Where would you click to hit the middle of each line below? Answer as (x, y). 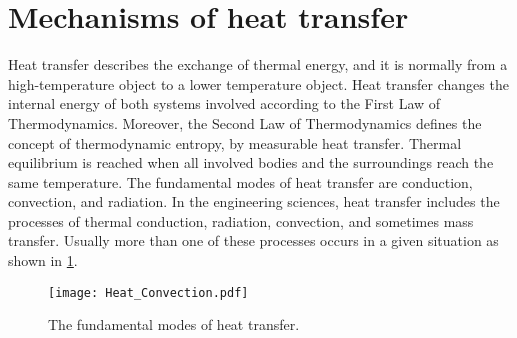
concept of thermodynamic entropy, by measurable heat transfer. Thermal (235, 142)
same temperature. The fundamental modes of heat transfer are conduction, (240, 181)
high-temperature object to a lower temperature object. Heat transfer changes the (258, 83)
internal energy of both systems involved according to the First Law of (224, 103)
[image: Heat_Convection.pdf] (148, 292)
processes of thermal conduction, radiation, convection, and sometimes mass (241, 220)
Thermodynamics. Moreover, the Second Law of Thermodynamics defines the (245, 122)
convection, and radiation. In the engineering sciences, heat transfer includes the (254, 201)
